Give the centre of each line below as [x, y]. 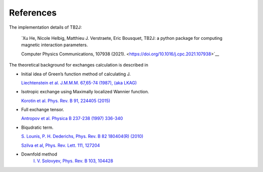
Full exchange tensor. [43, 110]
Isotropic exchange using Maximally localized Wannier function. [85, 92]
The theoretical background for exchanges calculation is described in [79, 65]
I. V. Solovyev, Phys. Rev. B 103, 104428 [73, 161]
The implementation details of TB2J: [46, 27]
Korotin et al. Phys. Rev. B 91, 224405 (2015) [66, 101]
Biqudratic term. [37, 127]
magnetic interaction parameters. [55, 45]
